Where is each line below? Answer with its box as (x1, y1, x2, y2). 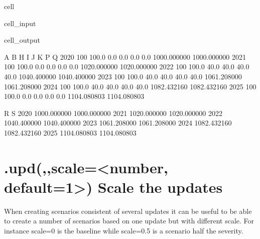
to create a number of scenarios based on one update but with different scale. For (4, 215, 254, 226)
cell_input (4, 18, 36, 28)
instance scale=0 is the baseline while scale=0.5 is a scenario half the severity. (4, 225, 243, 236)
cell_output (4, 35, 40, 45)
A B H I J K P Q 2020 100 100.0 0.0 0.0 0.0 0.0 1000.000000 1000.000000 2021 (4, 51, 246, 62)
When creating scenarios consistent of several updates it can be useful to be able (4, 205, 252, 216)
